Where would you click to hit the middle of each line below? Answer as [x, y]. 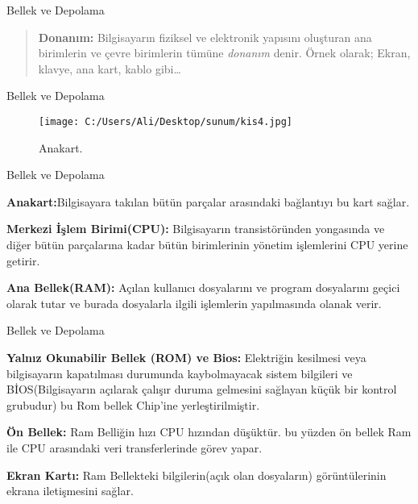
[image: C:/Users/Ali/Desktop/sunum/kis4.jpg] [166, 121]
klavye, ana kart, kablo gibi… [110, 68]
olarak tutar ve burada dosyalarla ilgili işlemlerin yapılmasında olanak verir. [194, 303]
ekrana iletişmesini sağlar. [70, 491]
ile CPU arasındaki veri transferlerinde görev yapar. [135, 447]
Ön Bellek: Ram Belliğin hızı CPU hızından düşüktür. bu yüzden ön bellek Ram [209, 432]
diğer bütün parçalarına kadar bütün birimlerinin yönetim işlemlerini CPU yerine [207, 244]
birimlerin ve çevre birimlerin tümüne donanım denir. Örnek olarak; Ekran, [224, 53]
